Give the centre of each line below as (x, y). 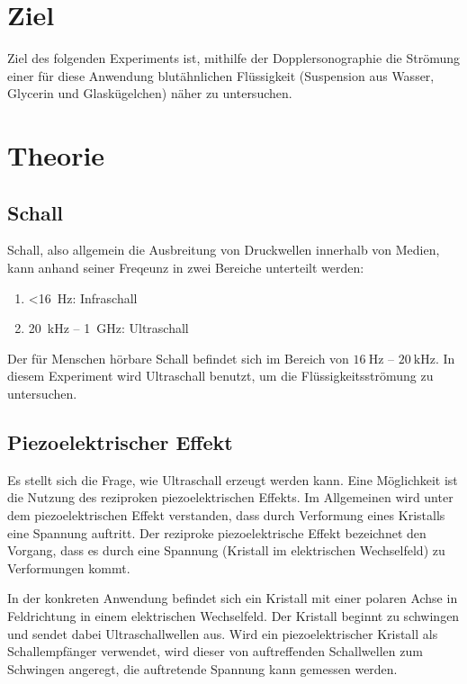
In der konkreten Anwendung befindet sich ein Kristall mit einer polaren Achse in (233, 598)
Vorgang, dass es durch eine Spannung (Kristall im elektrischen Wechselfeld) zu (226, 550)
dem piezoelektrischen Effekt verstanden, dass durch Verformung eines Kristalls (226, 515)
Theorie (56, 155)
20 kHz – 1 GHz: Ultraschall (108, 328)
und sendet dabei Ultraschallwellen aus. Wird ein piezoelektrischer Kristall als (223, 633)
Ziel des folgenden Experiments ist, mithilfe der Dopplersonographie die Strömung (233, 58)
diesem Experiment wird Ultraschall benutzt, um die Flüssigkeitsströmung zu (220, 376)
